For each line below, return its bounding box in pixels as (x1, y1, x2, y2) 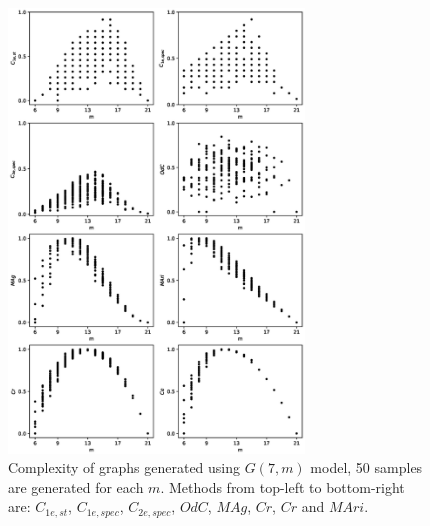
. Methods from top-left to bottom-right (160, 476, 405, 497)
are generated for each (8, 476, 144, 497)
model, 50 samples (310, 457, 423, 478)
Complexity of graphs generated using (8, 457, 241, 478)
